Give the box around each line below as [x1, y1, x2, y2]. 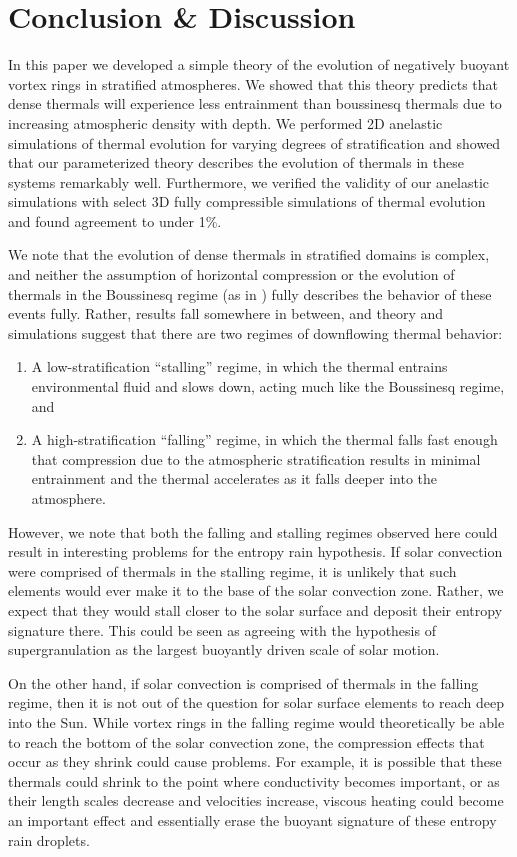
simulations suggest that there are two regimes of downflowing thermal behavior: [8, 322, 503, 343]
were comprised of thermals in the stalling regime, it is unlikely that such [8, 560, 457, 581]
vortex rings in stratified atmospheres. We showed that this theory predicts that [8, 73, 498, 94]
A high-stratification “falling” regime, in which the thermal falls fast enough [31, 429, 498, 450]
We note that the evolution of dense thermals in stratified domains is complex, [8, 244, 490, 265]
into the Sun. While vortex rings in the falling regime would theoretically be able [8, 711, 505, 732]
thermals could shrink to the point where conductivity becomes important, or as [8, 770, 500, 791]
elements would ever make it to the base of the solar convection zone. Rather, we [8, 580, 504, 601]
